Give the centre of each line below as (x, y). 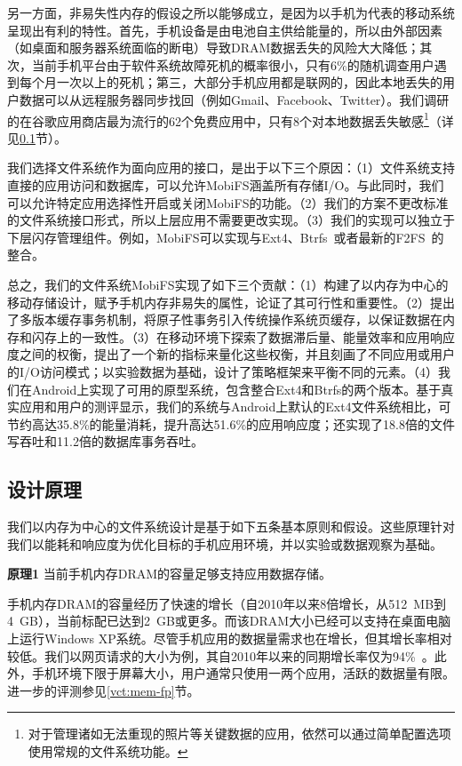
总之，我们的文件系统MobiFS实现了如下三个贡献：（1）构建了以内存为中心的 (228, 284)
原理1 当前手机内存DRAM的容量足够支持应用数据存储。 (170, 574)
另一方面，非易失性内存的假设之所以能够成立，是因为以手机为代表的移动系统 (231, 12)
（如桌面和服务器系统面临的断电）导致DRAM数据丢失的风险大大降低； (214, 48)
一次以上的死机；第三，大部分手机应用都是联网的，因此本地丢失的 (249, 82)
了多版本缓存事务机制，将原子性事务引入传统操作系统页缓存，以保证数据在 (225, 319)
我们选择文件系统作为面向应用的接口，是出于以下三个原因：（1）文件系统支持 (231, 168)
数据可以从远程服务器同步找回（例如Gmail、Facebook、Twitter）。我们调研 (234, 99)
